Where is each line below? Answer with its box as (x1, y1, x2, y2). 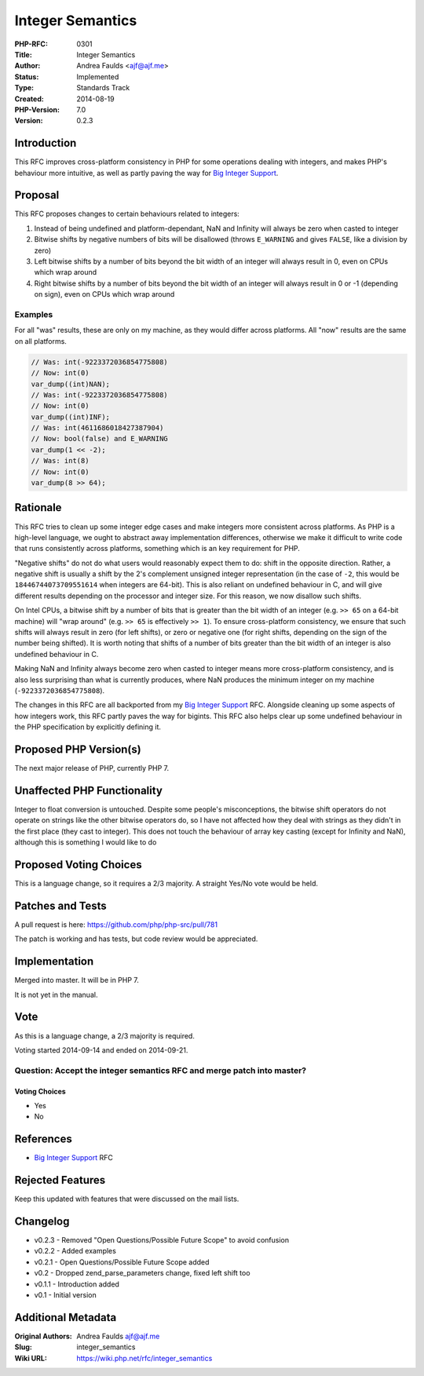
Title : (14, 49, 33, 59)
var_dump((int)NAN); (31, 379, 110, 389)
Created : (14, 94, 45, 104)
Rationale (14, 501, 62, 514)
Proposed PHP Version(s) (14, 743, 141, 756)
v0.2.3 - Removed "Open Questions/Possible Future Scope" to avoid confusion (34, 1235, 290, 1245)
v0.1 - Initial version (34, 1290, 97, 1299)
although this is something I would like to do (14, 838, 157, 847)
